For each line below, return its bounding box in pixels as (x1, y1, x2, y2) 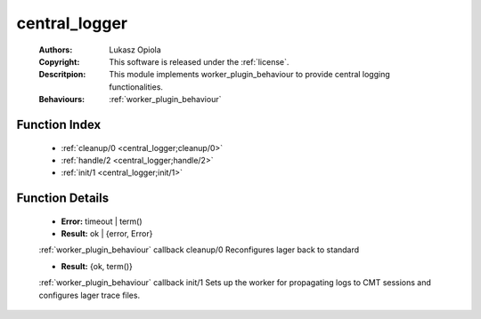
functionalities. (109, 81, 164, 92)
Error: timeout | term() (61, 216, 143, 227)
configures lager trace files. (38, 290, 141, 300)
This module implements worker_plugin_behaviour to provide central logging (109, 69, 391, 80)
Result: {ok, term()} (61, 260, 134, 271)
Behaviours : (38, 94, 85, 105)
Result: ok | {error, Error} (61, 228, 153, 239)
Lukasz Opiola (109, 44, 162, 55)
